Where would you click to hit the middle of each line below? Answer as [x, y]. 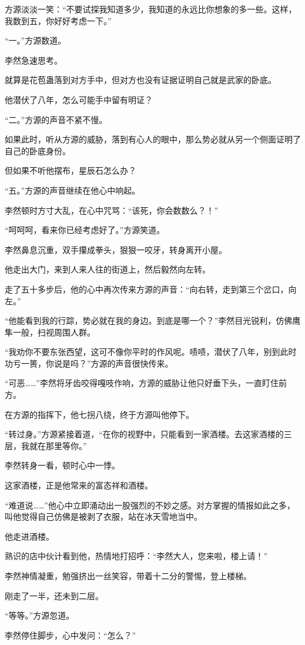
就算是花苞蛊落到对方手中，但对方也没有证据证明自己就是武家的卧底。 [140, 80]
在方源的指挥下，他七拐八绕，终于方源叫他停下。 [99, 414]
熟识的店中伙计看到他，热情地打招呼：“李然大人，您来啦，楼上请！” [136, 556]
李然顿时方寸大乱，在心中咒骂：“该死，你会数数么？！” [112, 210]
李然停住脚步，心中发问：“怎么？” [71, 635]
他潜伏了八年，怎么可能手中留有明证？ [79, 99]
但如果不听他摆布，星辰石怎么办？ [71, 170]
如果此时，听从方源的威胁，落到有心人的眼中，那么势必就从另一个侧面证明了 [153, 139]
